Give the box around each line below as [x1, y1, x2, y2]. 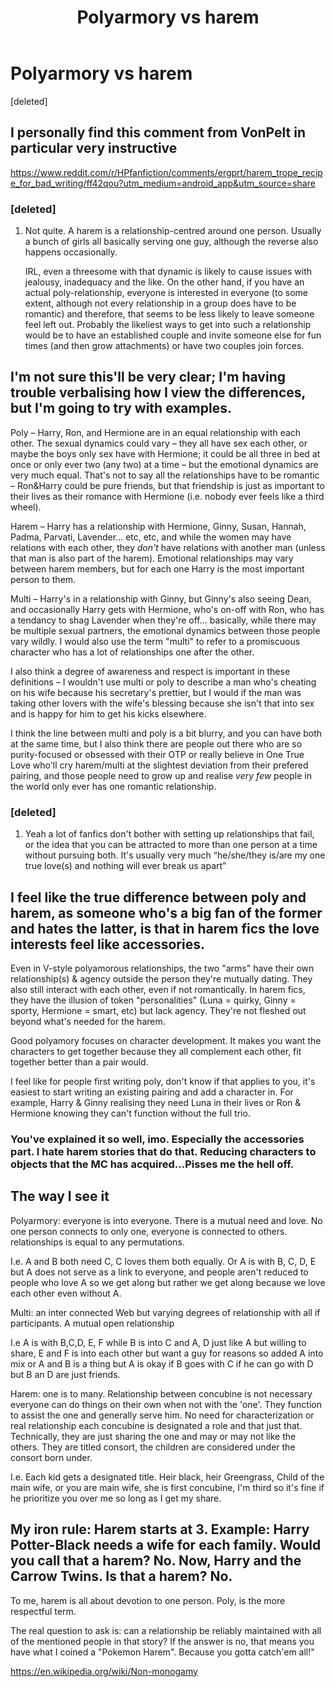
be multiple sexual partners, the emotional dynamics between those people [10, 624, 321, 636]
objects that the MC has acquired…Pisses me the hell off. [10, 1157, 295, 1171]
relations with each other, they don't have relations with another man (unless [10, 541, 326, 553]
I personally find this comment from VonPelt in [10, 124, 306, 141]
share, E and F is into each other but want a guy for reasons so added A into [10, 1347, 324, 1359]
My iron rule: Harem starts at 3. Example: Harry [10, 1521, 310, 1538]
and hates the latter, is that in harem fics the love [10, 920, 320, 937]
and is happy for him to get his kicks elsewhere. [10, 707, 207, 720]
